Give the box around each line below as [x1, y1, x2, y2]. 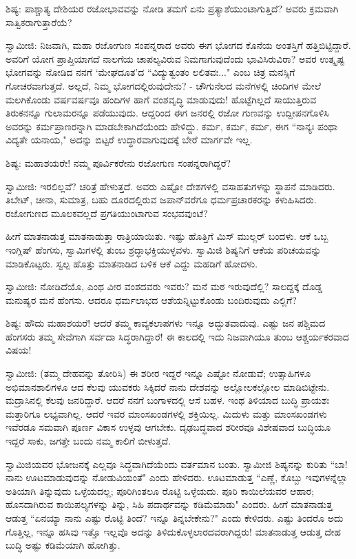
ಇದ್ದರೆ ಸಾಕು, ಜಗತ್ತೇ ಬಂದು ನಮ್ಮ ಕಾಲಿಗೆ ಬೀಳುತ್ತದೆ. [6, 434, 171, 448]
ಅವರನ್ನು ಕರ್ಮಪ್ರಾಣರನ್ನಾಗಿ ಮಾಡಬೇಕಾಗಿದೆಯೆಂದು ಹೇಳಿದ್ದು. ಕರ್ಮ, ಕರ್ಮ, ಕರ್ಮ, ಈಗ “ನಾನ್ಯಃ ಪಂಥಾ [6, 119, 338, 133]
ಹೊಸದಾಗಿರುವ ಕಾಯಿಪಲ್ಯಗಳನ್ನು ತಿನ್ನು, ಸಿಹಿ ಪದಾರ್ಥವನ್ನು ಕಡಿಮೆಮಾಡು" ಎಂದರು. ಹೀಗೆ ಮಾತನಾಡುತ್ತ [6, 497, 333, 511]
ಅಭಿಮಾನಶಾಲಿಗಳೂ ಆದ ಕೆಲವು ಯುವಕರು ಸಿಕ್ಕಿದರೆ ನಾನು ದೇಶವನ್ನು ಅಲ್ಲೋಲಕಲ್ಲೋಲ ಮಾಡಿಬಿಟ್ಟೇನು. [6, 379, 330, 394]
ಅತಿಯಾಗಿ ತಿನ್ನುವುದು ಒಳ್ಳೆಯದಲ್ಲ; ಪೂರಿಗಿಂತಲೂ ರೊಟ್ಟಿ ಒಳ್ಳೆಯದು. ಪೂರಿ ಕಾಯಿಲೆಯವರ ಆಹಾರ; [6, 483, 315, 498]
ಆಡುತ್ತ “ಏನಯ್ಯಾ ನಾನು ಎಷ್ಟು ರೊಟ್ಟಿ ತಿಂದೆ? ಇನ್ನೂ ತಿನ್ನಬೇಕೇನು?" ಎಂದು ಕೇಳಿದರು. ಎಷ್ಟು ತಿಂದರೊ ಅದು [6, 511, 344, 525]
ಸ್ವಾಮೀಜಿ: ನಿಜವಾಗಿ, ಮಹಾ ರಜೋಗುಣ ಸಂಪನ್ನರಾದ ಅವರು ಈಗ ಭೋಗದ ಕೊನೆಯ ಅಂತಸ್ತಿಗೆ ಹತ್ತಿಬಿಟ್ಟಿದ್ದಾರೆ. [6, 38, 351, 52]
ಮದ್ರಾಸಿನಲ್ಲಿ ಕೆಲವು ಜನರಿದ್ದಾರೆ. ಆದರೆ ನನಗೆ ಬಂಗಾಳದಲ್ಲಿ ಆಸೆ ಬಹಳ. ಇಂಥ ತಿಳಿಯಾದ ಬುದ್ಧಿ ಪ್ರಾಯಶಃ [6, 393, 330, 407]
